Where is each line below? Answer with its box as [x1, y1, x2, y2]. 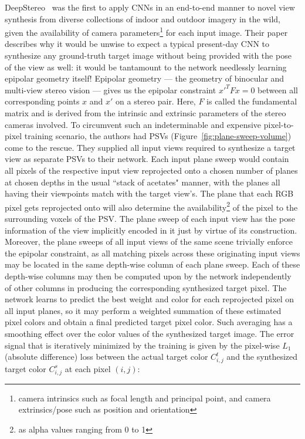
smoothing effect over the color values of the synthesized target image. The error [5, 327, 294, 339]
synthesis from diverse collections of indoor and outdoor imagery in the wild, [5, 12, 280, 25]
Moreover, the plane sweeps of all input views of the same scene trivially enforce [5, 235, 293, 248]
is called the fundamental [206, 95, 297, 107]
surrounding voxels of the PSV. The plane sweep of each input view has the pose [5, 212, 295, 224]
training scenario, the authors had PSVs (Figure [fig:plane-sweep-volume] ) [24, 130, 292, 142]
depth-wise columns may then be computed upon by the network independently [5, 269, 292, 282]
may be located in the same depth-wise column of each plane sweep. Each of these [5, 258, 300, 271]
